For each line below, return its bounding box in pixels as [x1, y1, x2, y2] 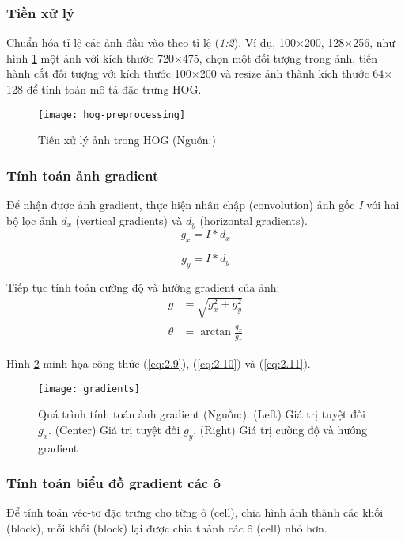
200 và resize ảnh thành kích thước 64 [199, 65, 384, 82]
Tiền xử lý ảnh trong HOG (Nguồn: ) [38, 132, 216, 148]
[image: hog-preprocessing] [38, 109, 186, 120]
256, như [353, 34, 396, 51]
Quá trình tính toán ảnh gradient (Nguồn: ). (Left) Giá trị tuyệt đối [38, 406, 365, 422]
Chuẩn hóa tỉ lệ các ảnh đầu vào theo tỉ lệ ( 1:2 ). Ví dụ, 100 [6, 34, 296, 51]
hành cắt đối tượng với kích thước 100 [6, 65, 191, 82]
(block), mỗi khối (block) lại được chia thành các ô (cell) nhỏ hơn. [6, 520, 327, 536]
